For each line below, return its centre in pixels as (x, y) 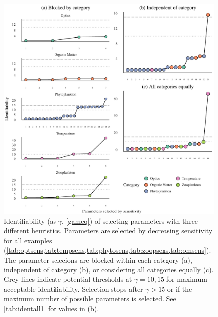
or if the (180, 289)
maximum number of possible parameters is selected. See (90, 298)
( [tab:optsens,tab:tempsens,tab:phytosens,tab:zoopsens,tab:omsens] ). (108, 250)
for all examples (28, 240)
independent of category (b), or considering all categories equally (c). (109, 269)
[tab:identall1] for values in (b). (52, 308)
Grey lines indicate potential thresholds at (68, 279)
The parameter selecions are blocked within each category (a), (98, 259)
